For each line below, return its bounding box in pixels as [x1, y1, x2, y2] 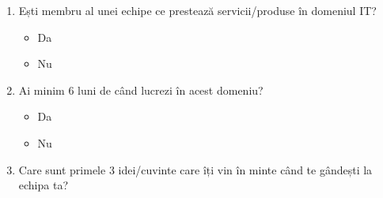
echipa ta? [18, 177, 69, 193]
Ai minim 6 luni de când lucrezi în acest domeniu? [18, 81, 264, 98]
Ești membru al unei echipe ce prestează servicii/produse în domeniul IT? [18, 2, 377, 18]
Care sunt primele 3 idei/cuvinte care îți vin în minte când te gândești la [18, 161, 373, 177]
